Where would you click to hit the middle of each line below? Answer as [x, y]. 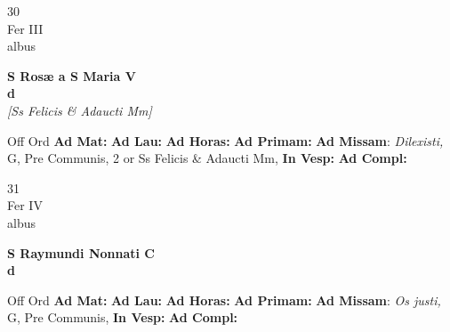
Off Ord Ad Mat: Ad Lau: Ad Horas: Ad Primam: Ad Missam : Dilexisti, [225, 140]
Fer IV [25, 205]
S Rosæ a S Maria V [72, 75]
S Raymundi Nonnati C [81, 252]
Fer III [25, 28]
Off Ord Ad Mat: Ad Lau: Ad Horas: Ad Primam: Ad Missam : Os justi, [224, 300]
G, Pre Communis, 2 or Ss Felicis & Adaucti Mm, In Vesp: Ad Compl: [207, 158]
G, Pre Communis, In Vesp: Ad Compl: [123, 317]
